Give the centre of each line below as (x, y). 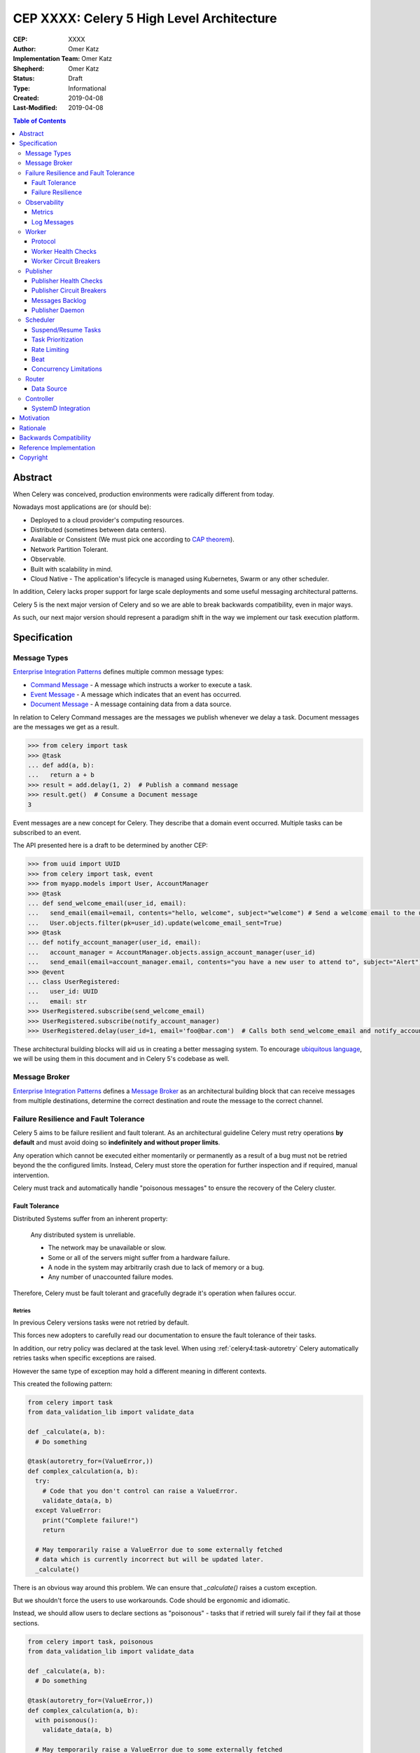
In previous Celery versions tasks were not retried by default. (101, 1322)
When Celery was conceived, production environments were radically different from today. (143, 494)
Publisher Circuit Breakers (69, 290)
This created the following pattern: (63, 1384)
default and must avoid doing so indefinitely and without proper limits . (117, 1142)
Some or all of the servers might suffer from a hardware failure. (139, 1257)
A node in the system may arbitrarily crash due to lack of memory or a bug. (156, 1267)
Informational (87, 88)
